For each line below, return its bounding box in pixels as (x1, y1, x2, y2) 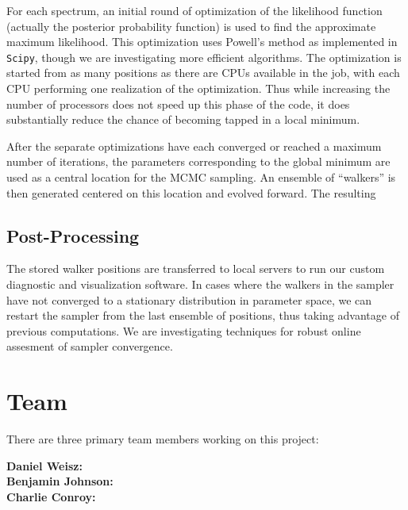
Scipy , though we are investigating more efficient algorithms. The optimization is (6, 48, 402, 65)
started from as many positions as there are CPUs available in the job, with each (6, 64, 400, 81)
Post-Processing (6, 223, 140, 247)
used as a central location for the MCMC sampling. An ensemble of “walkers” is (6, 169, 396, 185)
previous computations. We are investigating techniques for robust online (6, 322, 361, 339)
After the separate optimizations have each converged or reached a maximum (6, 137, 382, 154)
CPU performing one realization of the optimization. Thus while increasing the (6, 80, 391, 97)
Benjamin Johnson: (6, 473, 114, 489)
